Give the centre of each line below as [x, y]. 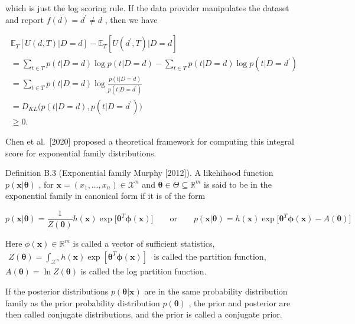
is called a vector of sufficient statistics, [144, 243]
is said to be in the [237, 184]
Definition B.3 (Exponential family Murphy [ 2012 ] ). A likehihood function [139, 173]
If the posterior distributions [57, 291]
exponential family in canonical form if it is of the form [105, 196]
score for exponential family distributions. [81, 153]
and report [25, 19]
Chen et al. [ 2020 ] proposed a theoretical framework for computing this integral [150, 141]
